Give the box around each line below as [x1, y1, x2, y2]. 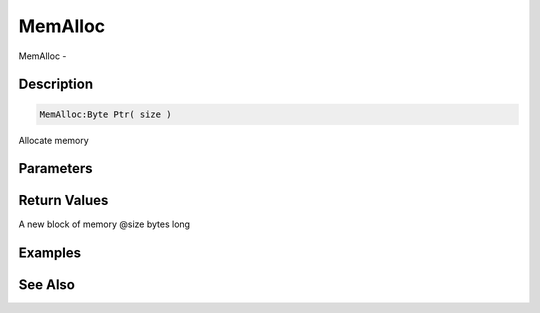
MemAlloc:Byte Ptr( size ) [39, 108, 172, 120]
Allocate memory [18, 134, 89, 146]
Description [18, 76, 94, 93]
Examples [18, 245, 82, 262]
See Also [18, 276, 75, 294]
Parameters [18, 160, 93, 177]
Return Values [18, 192, 109, 209]
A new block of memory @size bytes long [18, 218, 190, 230]
